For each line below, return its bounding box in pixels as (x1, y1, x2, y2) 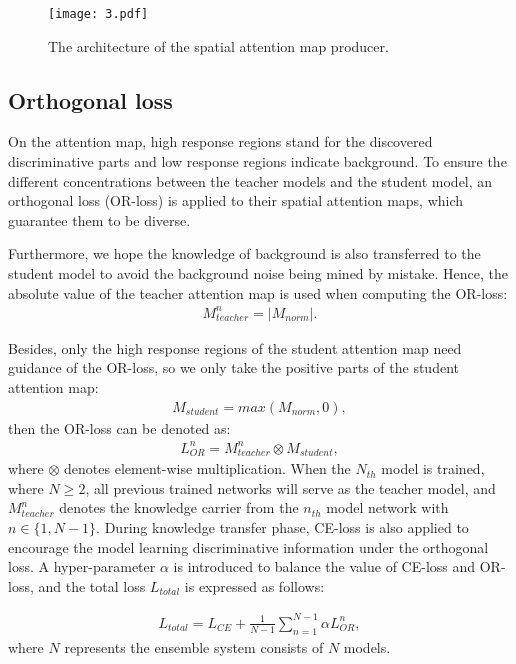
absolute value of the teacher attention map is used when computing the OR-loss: (8, 282, 508, 303)
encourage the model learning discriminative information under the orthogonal (8, 536, 489, 557)
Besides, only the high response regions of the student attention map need (8, 337, 462, 358)
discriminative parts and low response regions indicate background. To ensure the (8, 151, 507, 172)
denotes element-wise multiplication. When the (64, 458, 351, 479)
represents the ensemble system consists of (64, 636, 324, 657)
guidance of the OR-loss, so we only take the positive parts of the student (8, 357, 459, 378)
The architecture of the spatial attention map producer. (48, 35, 389, 56)
